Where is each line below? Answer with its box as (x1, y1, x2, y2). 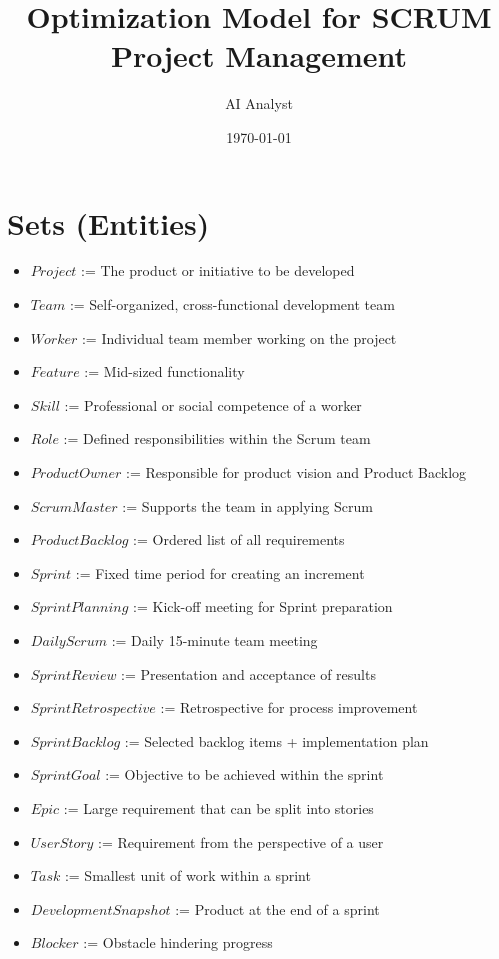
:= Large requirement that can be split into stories (63, 797, 374, 818)
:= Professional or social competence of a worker (64, 394, 362, 415)
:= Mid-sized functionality (84, 361, 245, 382)
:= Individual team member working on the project (81, 327, 397, 348)
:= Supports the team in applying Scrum (122, 495, 373, 516)
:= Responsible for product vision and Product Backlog (125, 462, 467, 482)
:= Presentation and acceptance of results (121, 663, 376, 684)
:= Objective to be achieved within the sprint (105, 764, 384, 785)
